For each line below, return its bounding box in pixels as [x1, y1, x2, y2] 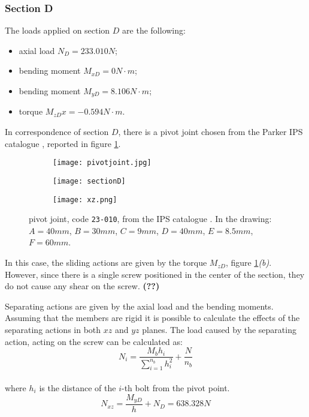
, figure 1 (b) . [225, 256, 272, 269]
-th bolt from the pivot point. [122, 382, 230, 394]
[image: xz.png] [53, 195, 117, 204]
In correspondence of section [5, 125, 109, 138]
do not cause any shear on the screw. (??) [5, 280, 160, 292]
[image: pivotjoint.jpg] [53, 158, 152, 167]
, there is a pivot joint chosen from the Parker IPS [118, 125, 303, 138]
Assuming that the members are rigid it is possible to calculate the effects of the [5, 311, 300, 324]
